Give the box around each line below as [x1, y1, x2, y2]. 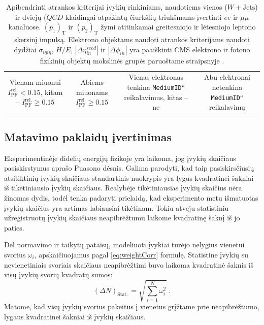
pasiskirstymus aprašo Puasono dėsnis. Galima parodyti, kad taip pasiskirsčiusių [4, 162, 254, 173]
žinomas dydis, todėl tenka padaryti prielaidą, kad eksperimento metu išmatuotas [4, 192, 258, 203]
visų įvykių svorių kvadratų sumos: [4, 269, 113, 280]
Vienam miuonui [9, 77, 61, 87]
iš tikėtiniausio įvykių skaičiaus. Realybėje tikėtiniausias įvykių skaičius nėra [4, 182, 242, 193]
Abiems [80, 77, 104, 87]
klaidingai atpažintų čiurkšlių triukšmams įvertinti [65, 11, 222, 22]
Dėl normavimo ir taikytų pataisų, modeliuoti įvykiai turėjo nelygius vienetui [4, 239, 245, 250]
